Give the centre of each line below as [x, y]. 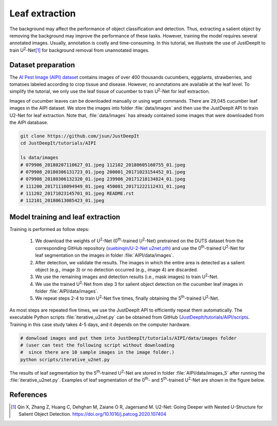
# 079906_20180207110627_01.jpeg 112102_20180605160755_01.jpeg [103, 165]
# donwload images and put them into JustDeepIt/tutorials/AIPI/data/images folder [128, 338]
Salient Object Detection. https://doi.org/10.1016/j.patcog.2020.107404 [93, 414]
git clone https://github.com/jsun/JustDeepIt [80, 136]
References [28, 395]
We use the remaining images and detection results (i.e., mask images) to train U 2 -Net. [127, 276]
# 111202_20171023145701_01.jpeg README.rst [77, 193]
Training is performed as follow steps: [50, 229]
